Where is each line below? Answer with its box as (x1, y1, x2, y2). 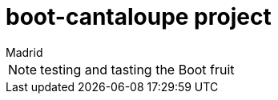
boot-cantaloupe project (6, 3, 272, 30)
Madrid (6, 45, 43, 59)
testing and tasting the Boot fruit (40, 61, 235, 78)
